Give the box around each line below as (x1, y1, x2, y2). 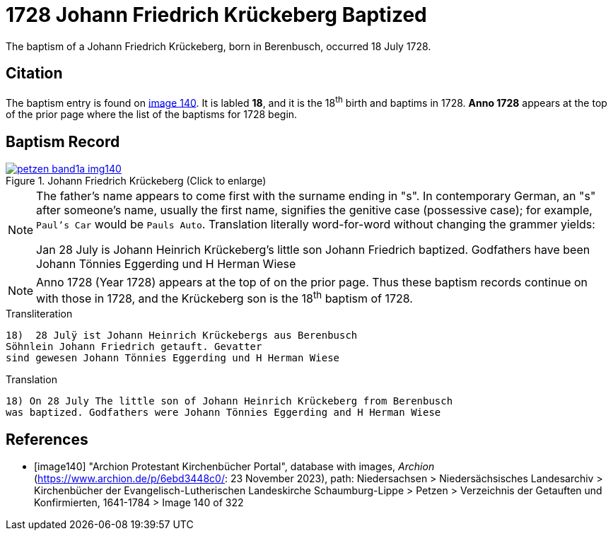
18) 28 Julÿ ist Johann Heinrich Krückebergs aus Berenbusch (6, 330, 358, 342)
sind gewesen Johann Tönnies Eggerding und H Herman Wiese (6, 352, 340, 364)
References (6, 430, 88, 448)
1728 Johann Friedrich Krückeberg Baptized (6, 3, 427, 27)
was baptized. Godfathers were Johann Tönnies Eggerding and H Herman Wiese (6, 407, 441, 419)
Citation (6, 64, 63, 83)
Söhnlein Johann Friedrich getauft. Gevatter (6, 341, 262, 353)
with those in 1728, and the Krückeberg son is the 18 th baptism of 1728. (36, 289, 413, 306)
